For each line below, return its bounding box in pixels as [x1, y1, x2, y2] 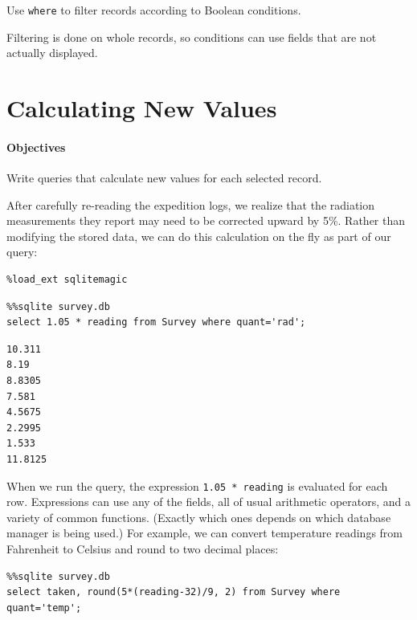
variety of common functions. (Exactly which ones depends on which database [6, 508, 391, 525]
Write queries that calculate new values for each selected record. [6, 169, 322, 186]
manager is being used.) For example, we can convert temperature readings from [6, 524, 403, 541]
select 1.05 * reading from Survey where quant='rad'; [6, 316, 306, 328]
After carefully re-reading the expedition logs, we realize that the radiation [6, 196, 375, 213]
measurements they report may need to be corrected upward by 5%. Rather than [6, 212, 406, 229]
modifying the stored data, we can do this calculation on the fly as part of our [6, 227, 391, 244]
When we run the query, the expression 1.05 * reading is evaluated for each [6, 477, 388, 494]
